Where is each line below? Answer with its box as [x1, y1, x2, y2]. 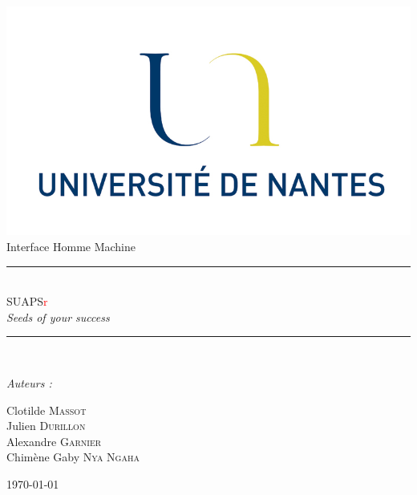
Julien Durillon [6, 417, 86, 434]
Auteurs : [6, 374, 52, 391]
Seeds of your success [6, 308, 110, 325]
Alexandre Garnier [6, 432, 102, 449]
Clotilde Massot [6, 401, 87, 418]
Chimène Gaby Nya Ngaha [6, 448, 140, 465]
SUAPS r [6, 293, 48, 310]
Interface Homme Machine [6, 237, 136, 254]
